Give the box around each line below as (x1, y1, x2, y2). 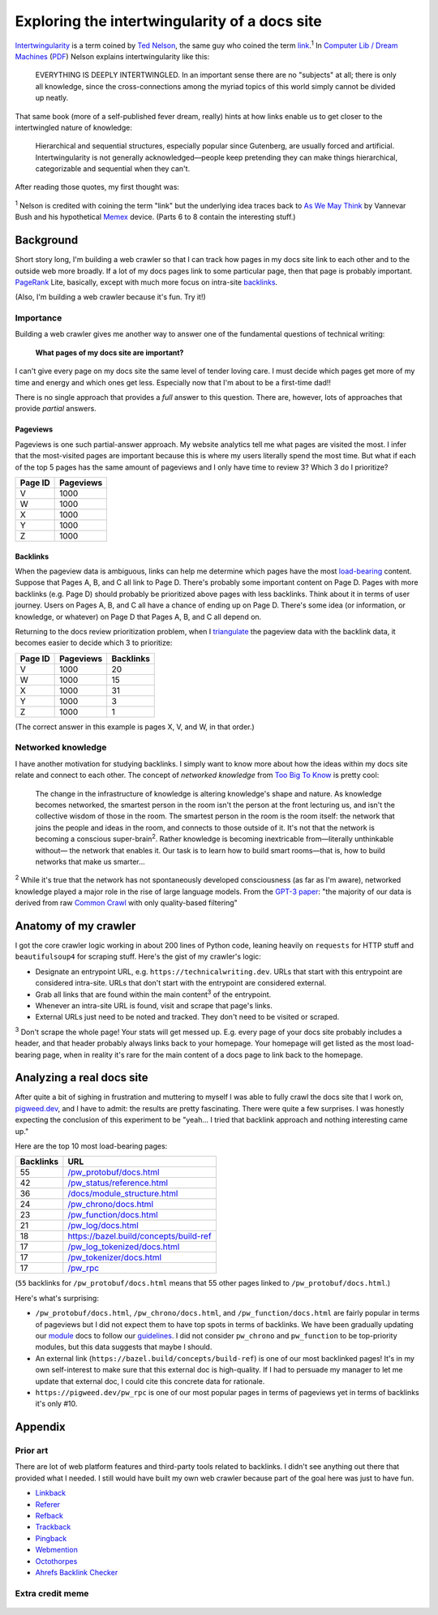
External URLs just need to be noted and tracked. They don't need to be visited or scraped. (35, 1012, 340, 1022)
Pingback (35, 1533, 67, 1543)
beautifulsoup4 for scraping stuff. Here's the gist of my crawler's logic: (15, 951, 261, 961)
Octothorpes (35, 1556, 78, 1566)
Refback (35, 1511, 64, 1521)
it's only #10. (35, 1399, 78, 1409)
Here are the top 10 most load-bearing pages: (15, 1141, 168, 1151)
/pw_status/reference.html (67, 1177, 169, 1188)
